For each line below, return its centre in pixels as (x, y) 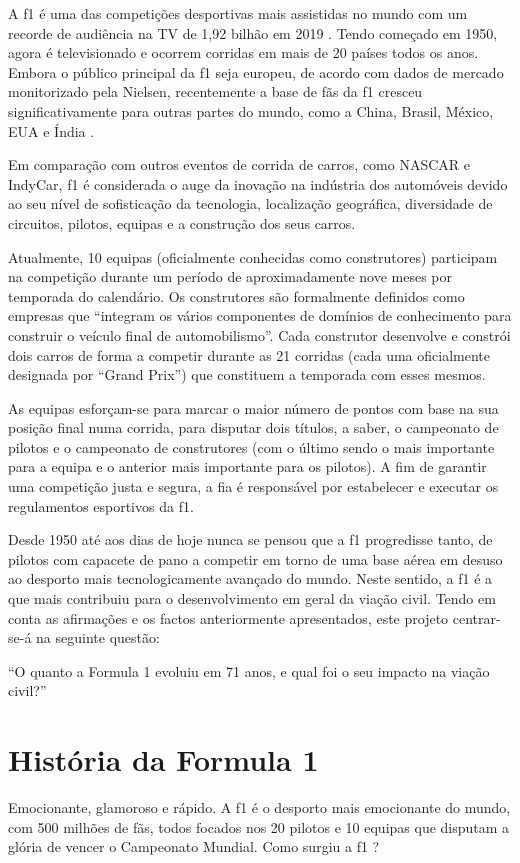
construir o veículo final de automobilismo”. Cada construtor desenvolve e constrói (259, 334)
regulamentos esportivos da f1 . (101, 505)
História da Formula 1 (163, 759)
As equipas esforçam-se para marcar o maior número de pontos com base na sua (253, 407)
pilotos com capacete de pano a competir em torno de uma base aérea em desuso (255, 558)
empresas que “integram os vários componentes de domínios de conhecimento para (260, 315)
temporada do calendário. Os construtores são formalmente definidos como (236, 295)
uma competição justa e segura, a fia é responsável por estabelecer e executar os (253, 486)
